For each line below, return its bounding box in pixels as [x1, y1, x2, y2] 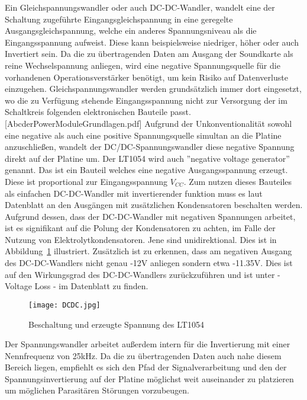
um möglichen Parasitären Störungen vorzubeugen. [5, 384, 189, 396]
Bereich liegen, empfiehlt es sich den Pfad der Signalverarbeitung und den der [5, 361, 287, 373]
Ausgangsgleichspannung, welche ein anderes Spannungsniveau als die [5, 24, 257, 37]
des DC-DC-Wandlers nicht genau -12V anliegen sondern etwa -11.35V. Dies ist [5, 257, 293, 269]
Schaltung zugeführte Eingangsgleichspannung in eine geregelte [5, 12, 233, 25]
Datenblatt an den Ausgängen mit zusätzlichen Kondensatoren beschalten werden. [5, 199, 303, 211]
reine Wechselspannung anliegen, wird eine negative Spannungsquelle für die [5, 59, 280, 71]
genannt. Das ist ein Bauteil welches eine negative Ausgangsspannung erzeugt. [5, 164, 288, 176]
